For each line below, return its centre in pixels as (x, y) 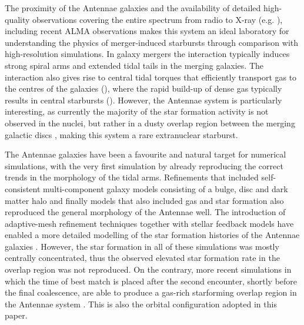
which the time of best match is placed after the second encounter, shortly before (151, 281)
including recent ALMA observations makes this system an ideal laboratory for (147, 31)
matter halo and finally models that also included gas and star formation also (144, 200)
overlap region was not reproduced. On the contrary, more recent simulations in (148, 269)
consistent (23, 188)
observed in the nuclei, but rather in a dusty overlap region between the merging (150, 123)
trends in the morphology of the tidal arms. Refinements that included (132, 177)
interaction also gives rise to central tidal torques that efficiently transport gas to (151, 77)
